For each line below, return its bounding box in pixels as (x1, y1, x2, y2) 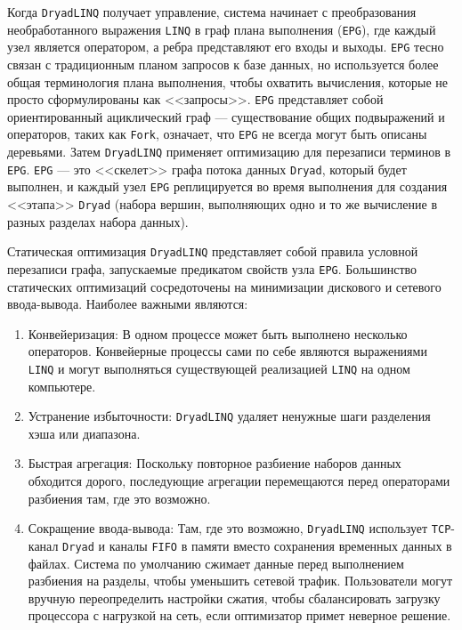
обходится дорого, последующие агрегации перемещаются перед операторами (28, 472, 450, 490)
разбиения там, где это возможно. (28, 489, 211, 507)
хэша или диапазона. (28, 424, 141, 442)
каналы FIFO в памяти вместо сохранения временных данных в (109, 536, 452, 554)
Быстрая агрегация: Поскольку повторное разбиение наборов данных (28, 454, 401, 472)
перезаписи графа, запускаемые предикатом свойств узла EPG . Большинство (7, 259, 417, 278)
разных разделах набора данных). (7, 212, 189, 230)
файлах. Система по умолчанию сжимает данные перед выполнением (28, 553, 404, 572)
